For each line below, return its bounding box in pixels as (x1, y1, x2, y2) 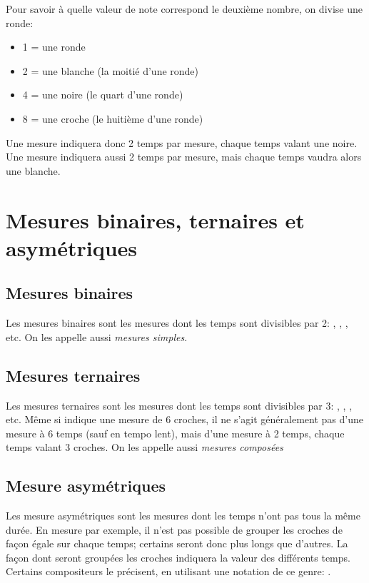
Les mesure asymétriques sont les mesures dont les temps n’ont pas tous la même (6, 508, 360, 523)
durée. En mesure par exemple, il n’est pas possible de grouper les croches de (6, 522, 343, 537)
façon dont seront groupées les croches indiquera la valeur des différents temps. (6, 549, 350, 564)
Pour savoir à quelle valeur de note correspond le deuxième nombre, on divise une (6, 1, 363, 16)
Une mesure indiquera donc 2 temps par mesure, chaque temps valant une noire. (6, 135, 358, 150)
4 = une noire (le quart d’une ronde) (22, 87, 183, 102)
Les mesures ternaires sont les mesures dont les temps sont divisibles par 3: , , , (6, 397, 353, 412)
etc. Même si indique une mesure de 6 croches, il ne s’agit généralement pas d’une (6, 412, 363, 427)
